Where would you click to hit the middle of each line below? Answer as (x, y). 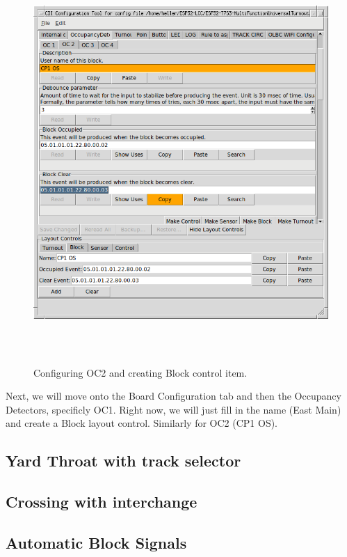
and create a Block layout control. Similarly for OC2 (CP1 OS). (142, 423)
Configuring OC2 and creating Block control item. (140, 372)
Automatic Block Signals (96, 542)
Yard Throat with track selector (123, 461)
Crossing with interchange (102, 502)
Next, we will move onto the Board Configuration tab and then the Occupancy (173, 396)
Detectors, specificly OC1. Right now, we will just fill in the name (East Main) (173, 409)
